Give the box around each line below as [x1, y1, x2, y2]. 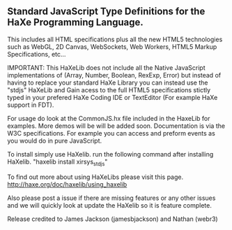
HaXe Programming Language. [7, 17, 144, 29]
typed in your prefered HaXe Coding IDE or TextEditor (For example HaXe [7, 93, 218, 101]
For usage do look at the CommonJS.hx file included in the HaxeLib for [7, 114, 210, 122]
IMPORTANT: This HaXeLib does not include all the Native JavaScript [7, 63, 206, 72]
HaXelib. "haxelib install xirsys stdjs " [7, 157, 108, 167]
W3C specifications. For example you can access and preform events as [7, 129, 216, 137]
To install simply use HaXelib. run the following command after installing [7, 150, 214, 158]
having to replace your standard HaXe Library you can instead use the [7, 78, 208, 87]
